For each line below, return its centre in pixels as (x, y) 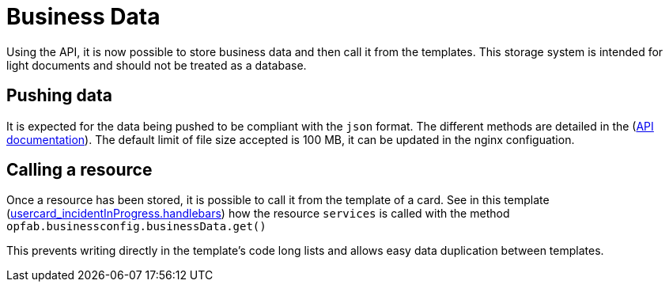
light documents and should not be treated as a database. (157, 65)
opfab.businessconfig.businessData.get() (136, 227)
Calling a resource (79, 170)
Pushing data (59, 96)
